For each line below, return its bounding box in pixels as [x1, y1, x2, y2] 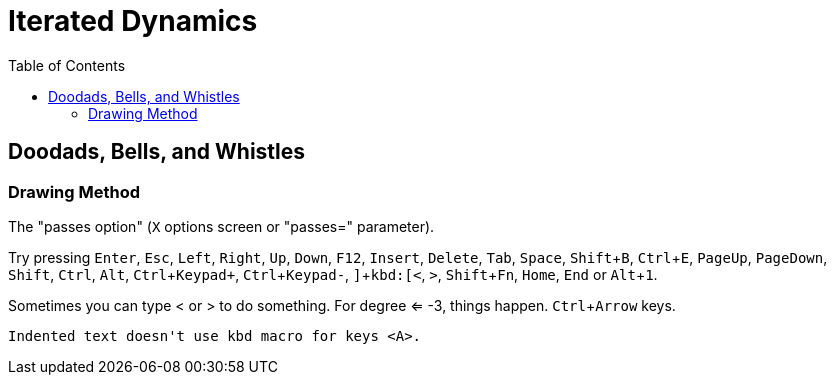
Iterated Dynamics [8, 4, 258, 38]
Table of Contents [8, 56, 126, 74]
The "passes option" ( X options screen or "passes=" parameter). [8, 217, 435, 235]
